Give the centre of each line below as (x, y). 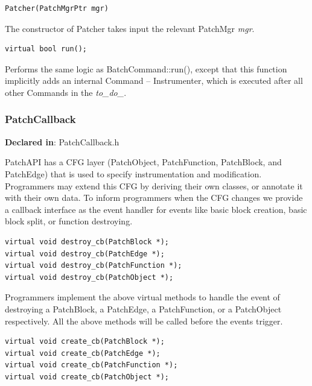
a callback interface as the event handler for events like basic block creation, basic (156, 209)
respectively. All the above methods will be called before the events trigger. (144, 321)
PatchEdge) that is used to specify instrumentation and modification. (133, 173)
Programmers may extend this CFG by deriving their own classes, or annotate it (154, 185)
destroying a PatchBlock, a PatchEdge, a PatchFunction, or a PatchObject (143, 308)
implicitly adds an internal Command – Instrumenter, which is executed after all (154, 81)
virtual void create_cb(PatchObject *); (87, 377)
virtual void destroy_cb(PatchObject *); (89, 277)
